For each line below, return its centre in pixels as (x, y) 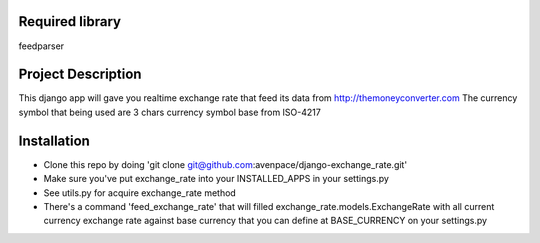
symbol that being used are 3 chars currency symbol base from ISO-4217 (170, 112)
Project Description (80, 74)
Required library (70, 21)
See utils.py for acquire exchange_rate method (140, 192)
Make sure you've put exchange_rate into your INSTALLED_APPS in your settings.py (216, 179)
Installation (54, 140)
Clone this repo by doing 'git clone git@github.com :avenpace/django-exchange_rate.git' (225, 164)
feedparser (41, 46)
